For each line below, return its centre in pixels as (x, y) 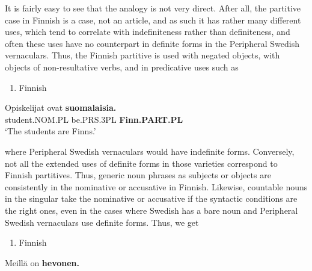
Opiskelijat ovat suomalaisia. (61, 107)
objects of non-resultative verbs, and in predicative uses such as (122, 67)
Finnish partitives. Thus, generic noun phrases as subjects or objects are (138, 175)
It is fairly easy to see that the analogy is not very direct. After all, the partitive (153, 8)
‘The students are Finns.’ (50, 131)
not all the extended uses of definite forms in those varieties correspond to (141, 163)
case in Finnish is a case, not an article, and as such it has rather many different (153, 20)
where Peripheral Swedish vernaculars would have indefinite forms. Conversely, (150, 151)
